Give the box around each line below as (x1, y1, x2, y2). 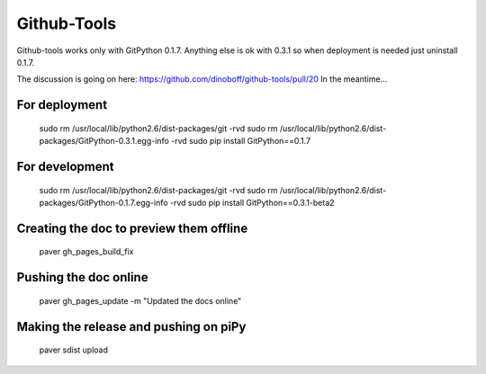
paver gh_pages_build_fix (39, 246, 134, 257)
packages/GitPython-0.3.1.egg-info (39, 136, 170, 147)
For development (16, 158, 114, 174)
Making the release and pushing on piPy (16, 319, 247, 334)
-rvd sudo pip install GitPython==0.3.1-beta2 (169, 197, 335, 208)
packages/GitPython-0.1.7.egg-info (39, 197, 168, 208)
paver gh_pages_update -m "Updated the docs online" (39, 295, 242, 306)
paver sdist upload (39, 344, 108, 355)
